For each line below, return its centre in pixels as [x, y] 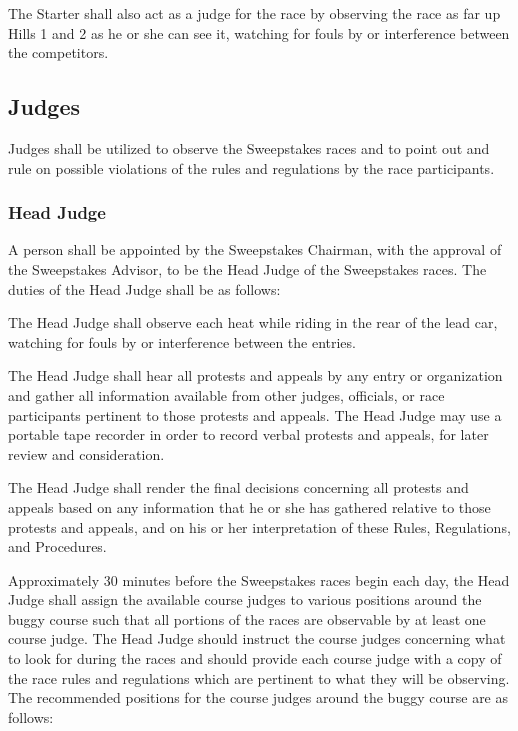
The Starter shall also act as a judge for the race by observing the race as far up [254, 13]
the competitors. [58, 52]
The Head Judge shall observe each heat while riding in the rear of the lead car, [253, 322]
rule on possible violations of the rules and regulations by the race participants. [251, 167]
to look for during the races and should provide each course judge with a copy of [255, 658]
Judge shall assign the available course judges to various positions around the [245, 599]
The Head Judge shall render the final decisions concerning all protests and [238, 487]
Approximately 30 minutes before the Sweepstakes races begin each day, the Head [259, 579]
